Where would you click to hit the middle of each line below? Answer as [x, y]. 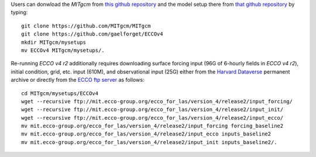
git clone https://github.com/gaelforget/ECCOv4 [92, 34]
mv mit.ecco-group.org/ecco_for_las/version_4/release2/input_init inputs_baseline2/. [149, 142]
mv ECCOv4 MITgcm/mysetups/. [63, 50]
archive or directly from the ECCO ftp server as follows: [78, 80]
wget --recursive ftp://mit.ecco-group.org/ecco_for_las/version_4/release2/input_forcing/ [157, 101]
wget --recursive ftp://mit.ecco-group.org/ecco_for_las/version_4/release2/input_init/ [152, 110]
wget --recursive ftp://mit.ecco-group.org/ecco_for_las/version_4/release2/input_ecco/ [152, 118]
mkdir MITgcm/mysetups [54, 42]
